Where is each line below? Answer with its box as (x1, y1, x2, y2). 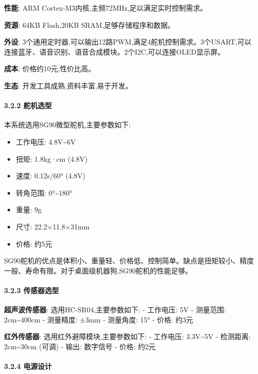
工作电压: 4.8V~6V (16, 136, 76, 147)
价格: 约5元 (16, 238, 53, 249)
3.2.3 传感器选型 (4, 285, 59, 295)
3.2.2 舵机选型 (4, 100, 52, 111)
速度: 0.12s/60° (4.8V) (16, 170, 85, 181)
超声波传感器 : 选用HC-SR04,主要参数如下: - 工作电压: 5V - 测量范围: (4, 304, 226, 315)
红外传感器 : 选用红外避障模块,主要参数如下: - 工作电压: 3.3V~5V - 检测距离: (4, 331, 251, 342)
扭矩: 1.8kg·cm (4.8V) (16, 153, 88, 164)
